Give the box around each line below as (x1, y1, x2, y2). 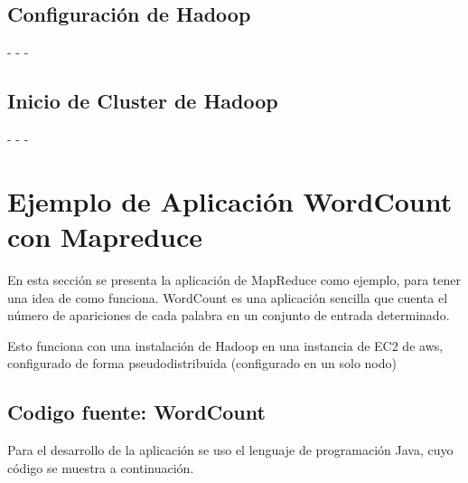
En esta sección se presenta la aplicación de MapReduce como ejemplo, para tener (7, 270, 462, 289)
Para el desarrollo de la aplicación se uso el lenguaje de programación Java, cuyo (7, 440, 454, 459)
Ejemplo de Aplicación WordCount (7, 182, 453, 219)
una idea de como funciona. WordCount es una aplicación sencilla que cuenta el (7, 288, 448, 307)
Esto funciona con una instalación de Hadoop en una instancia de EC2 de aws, (7, 336, 444, 355)
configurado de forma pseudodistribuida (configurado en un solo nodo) (7, 354, 397, 373)
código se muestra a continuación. (7, 458, 194, 477)
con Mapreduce (7, 217, 203, 254)
